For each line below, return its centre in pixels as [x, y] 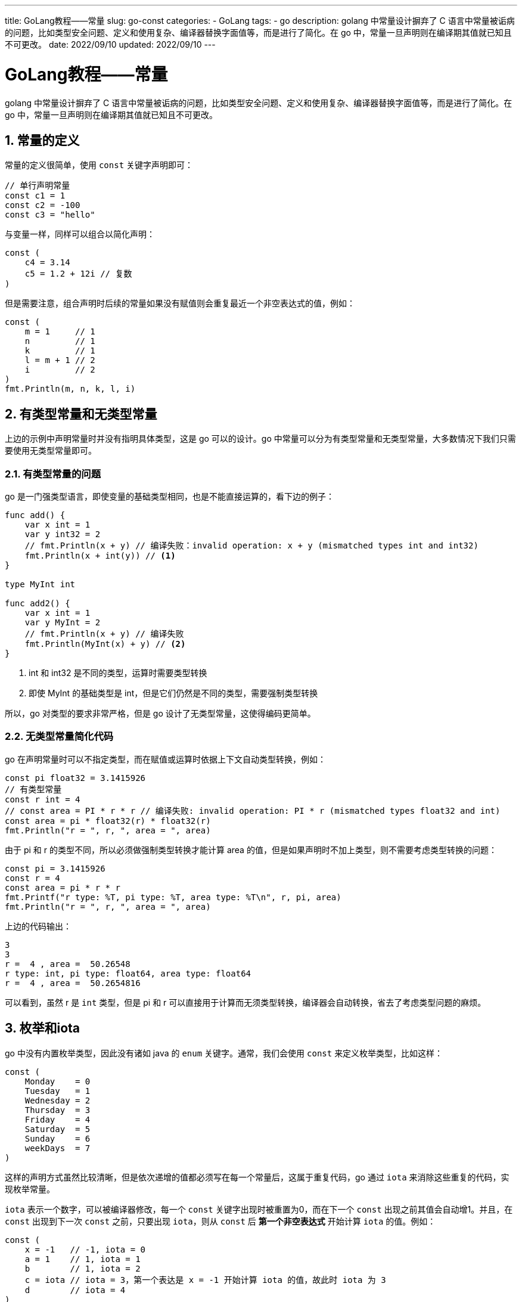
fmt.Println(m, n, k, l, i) [70, 389]
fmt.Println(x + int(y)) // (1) [100, 555]
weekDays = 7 [58, 1148]
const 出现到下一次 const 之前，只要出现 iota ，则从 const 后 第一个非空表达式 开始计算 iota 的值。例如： [220, 1221]
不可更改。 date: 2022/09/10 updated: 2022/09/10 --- [110, 44]
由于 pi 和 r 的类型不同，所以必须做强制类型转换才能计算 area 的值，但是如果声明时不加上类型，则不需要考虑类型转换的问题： [251, 850]
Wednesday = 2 [58, 1100]
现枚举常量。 [30, 1189]
